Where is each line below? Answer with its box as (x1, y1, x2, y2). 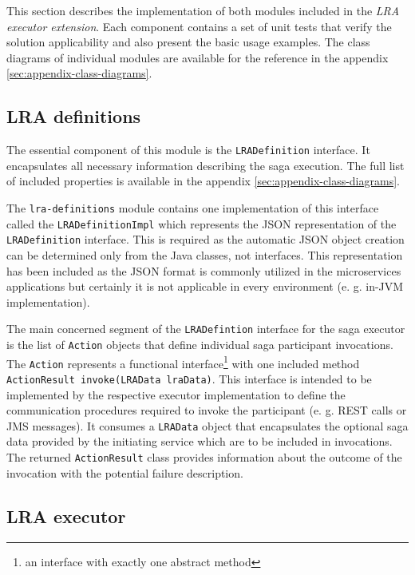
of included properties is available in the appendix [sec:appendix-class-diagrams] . (6, 172, 400, 189)
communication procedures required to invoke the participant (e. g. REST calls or (6, 402, 407, 418)
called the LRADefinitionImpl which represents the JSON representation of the (6, 215, 397, 232)
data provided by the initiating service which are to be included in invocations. (6, 433, 393, 450)
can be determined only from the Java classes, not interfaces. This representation (6, 246, 403, 263)
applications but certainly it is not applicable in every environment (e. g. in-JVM (6, 278, 404, 295)
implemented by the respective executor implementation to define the (6, 386, 346, 402)
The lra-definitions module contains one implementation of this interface (6, 200, 379, 216)
